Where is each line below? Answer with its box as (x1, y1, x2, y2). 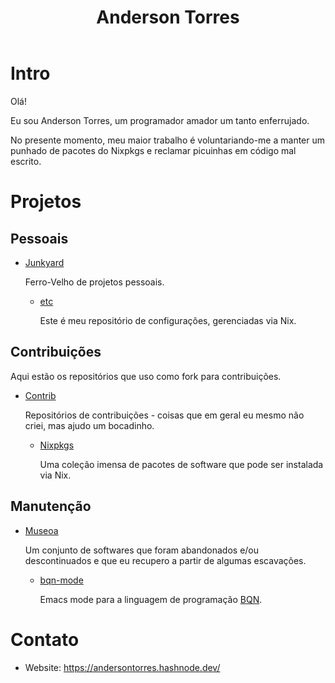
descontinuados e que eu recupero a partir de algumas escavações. (24, 554, 307, 566)
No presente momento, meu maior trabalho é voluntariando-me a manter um (10, 134, 326, 146)
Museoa (24, 524, 59, 536)
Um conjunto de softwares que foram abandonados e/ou (24, 544, 260, 556)
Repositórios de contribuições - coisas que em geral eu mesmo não (24, 409, 305, 421)
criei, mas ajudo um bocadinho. (24, 419, 155, 431)
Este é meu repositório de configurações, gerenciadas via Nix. (39, 314, 297, 326)
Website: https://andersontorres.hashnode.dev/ (24, 661, 221, 673)
